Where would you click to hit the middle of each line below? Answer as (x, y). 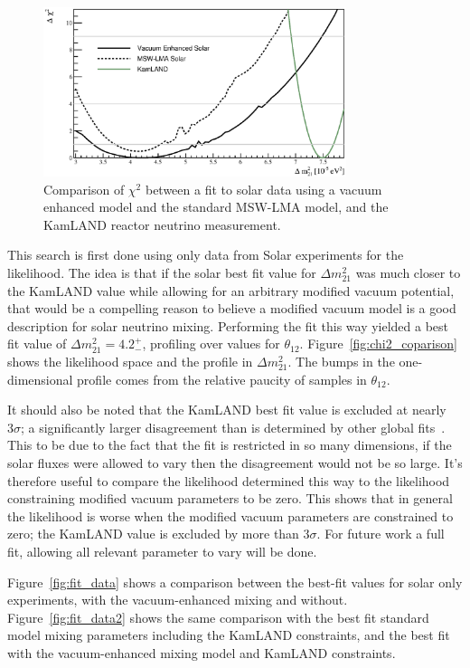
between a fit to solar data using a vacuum (263, 189)
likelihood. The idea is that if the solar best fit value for (162, 273)
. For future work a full (381, 534)
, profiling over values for (211, 344)
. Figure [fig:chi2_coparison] (378, 344)
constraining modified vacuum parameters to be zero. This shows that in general (230, 498)
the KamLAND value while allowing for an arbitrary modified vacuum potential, (231, 290)
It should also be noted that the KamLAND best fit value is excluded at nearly (227, 410)
